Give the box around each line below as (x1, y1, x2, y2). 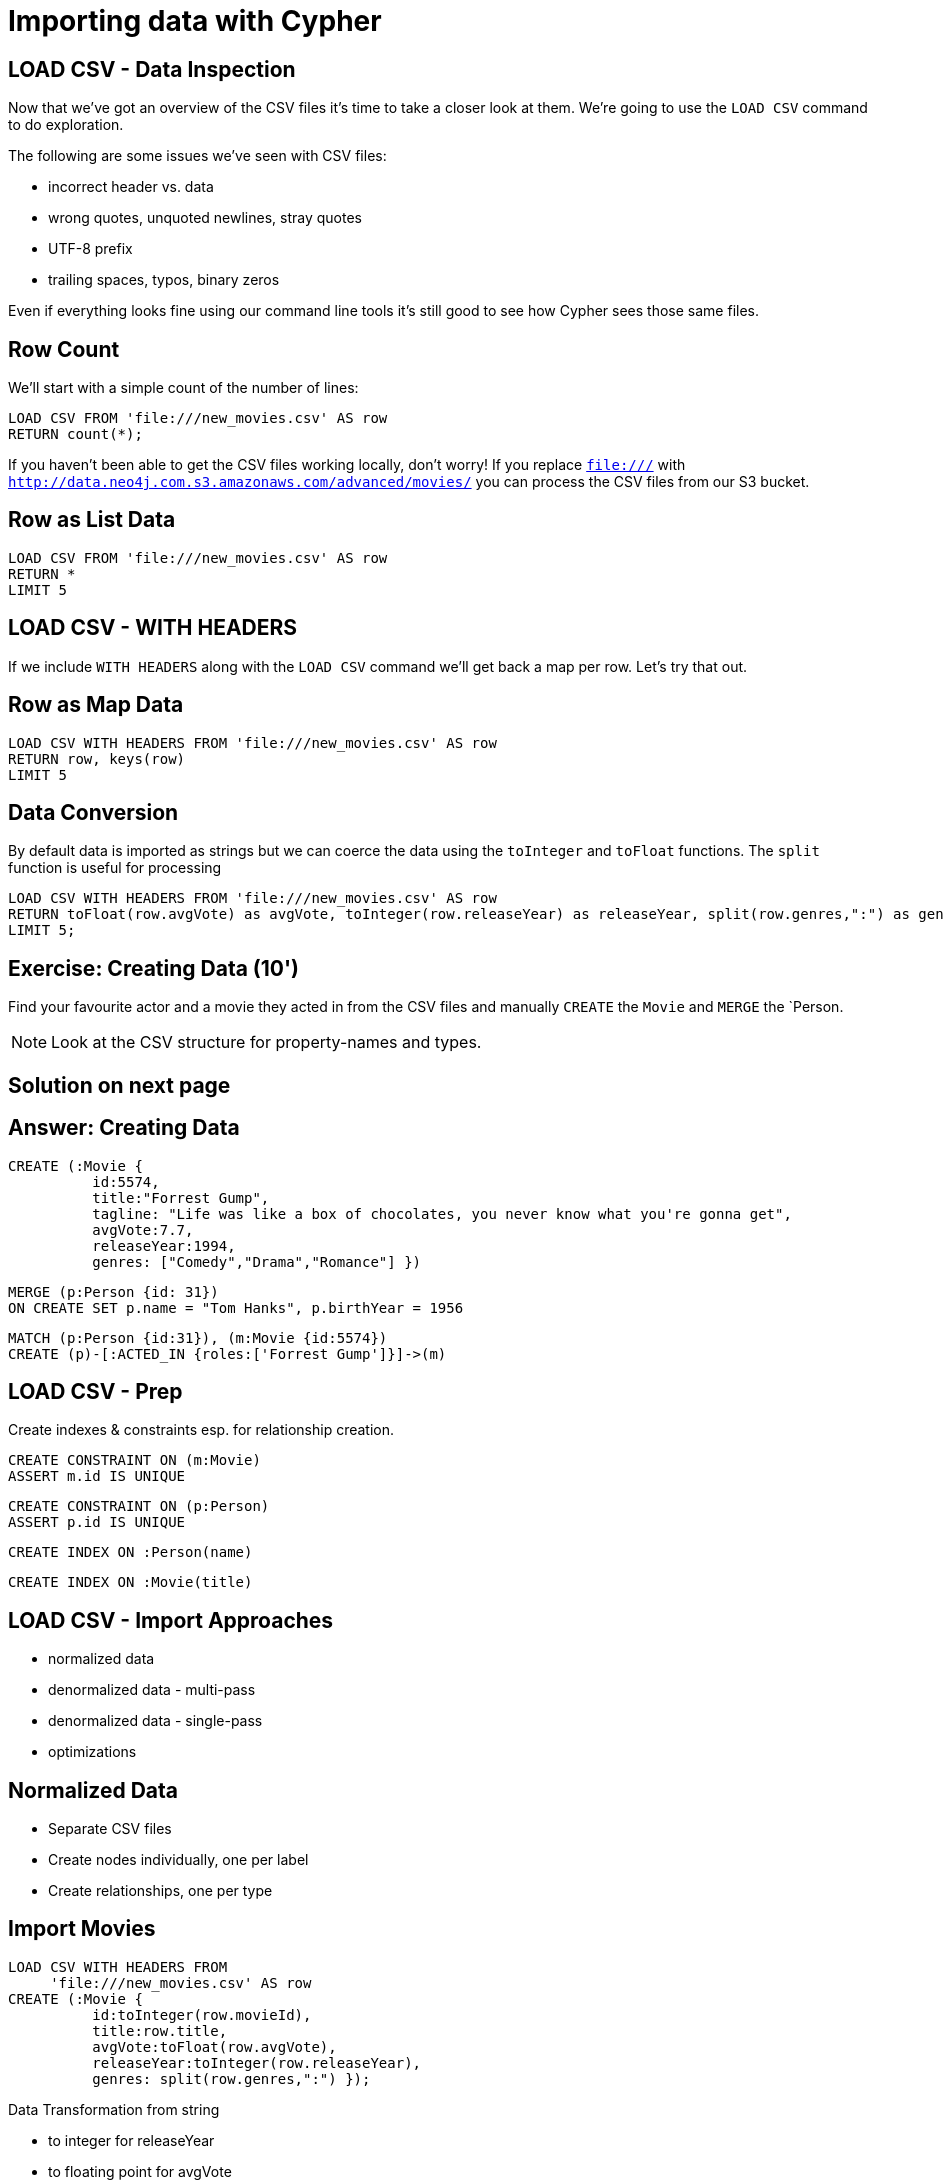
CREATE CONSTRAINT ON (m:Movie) (8, 1452, 261, 1469)
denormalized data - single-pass (48, 1712, 263, 1730)
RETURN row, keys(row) (8, 750, 186, 767)
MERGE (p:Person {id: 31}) (8, 1283, 219, 1300)
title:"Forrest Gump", (92, 1189, 270, 1206)
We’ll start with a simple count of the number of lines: (8, 379, 359, 397)
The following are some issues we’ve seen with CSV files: (8, 147, 387, 165)
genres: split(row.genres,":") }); (92, 2070, 371, 2087)
